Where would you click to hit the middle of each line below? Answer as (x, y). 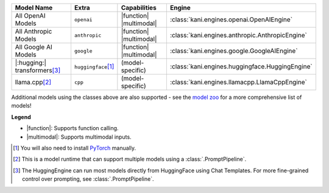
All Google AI (34, 47)
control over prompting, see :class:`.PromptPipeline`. (88, 179)
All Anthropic (34, 31)
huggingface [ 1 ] (94, 66)
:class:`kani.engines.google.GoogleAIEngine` (234, 51)
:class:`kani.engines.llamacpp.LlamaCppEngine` (238, 82)
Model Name (34, 8)
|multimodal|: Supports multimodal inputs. (79, 137)
